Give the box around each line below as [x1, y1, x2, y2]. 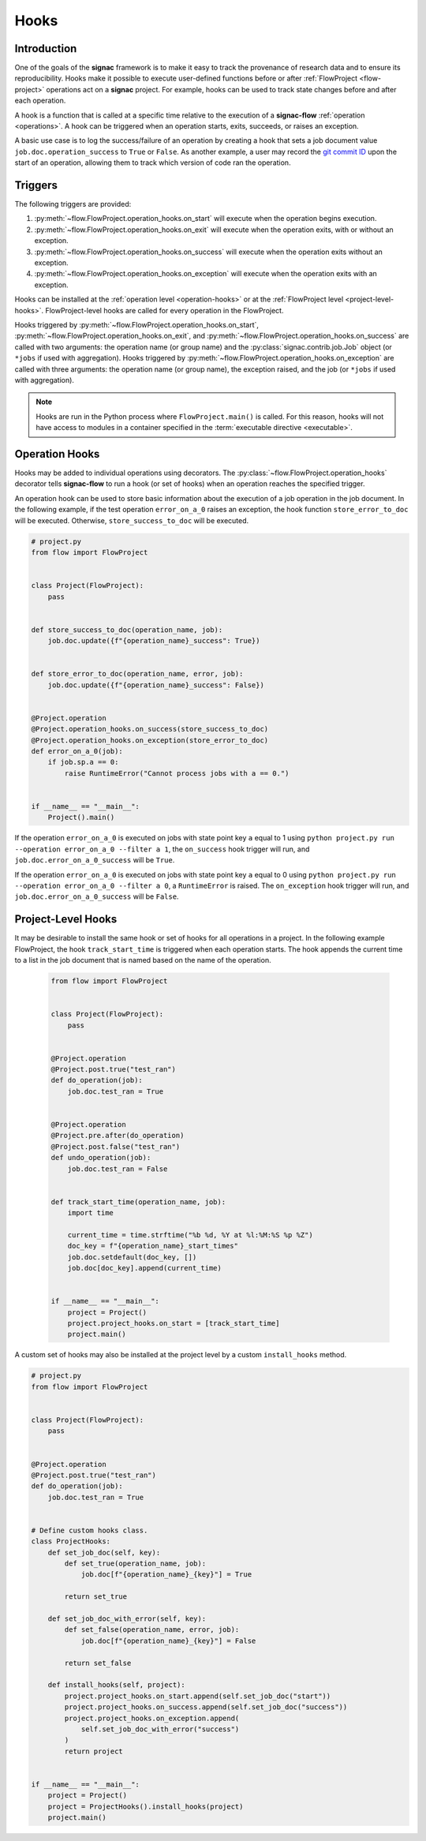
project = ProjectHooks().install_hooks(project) [47, 1802, 244, 1811]
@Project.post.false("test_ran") [50, 1142, 181, 1151]
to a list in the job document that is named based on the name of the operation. [14, 955, 271, 964]
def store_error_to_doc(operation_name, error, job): [31, 669, 244, 679]
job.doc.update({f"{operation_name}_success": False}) [47, 680, 264, 690]
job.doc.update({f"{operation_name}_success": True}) [47, 636, 260, 645]
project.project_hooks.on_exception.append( [64, 1713, 240, 1723]
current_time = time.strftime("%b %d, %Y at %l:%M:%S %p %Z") [67, 1230, 313, 1239]
